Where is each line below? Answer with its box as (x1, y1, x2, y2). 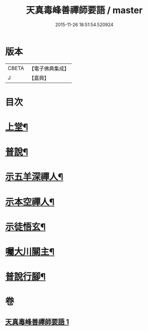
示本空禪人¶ (5, 196, 55, 208)
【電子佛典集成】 (29, 65, 69, 72)
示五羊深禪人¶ (5, 171, 64, 183)
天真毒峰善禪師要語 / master (26, 5, 143, 16)
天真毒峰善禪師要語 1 (5, 317, 69, 326)
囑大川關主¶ (5, 246, 55, 257)
